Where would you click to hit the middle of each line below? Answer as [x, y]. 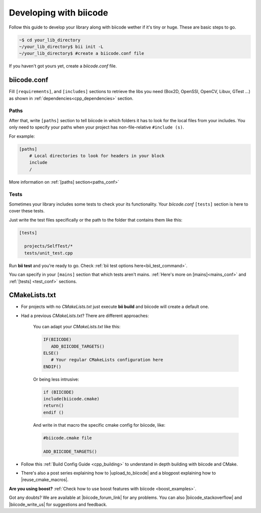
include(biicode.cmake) [72, 399]
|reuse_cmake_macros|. [45, 480]
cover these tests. [27, 211]
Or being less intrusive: [56, 379]
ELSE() [51, 353]
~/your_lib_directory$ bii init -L [61, 47]
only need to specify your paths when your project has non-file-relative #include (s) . [96, 127]
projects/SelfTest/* [49, 246]
